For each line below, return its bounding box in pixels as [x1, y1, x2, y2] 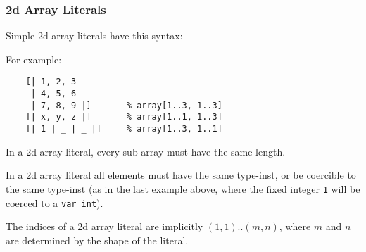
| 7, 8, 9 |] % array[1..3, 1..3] [30, 100, 222, 111]
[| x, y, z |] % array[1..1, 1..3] [25, 112, 222, 122]
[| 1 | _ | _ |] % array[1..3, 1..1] [25, 124, 222, 134]
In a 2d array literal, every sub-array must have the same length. [6, 144, 286, 158]
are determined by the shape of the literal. [6, 232, 189, 247]
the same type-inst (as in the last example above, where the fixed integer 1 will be [6, 181, 360, 196]
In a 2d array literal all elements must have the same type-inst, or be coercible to [6, 168, 356, 182]
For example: [6, 51, 62, 66]
